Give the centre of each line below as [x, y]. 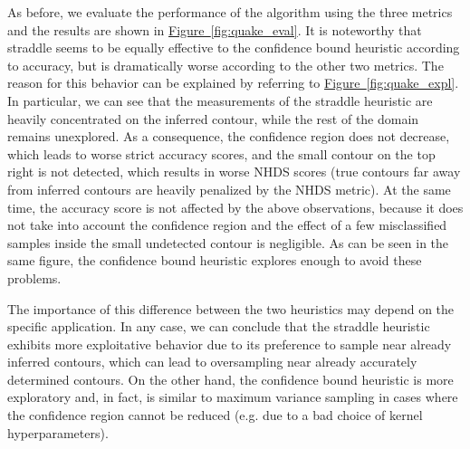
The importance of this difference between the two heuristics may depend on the [231, 308]
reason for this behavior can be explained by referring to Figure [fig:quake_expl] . [233, 83]
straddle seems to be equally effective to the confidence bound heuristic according [234, 48]
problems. [34, 277]
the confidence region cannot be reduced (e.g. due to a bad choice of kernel [215, 415]
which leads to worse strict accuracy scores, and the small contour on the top [221, 153]
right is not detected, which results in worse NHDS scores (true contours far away [234, 172]
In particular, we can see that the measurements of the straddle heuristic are [220, 100]
